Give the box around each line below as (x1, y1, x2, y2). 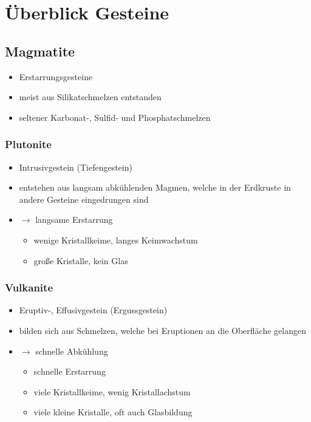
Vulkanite (5, 280, 53, 295)
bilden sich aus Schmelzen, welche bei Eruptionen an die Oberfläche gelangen (19, 324, 306, 336)
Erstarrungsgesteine (19, 70, 93, 83)
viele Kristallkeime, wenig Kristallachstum (33, 385, 191, 398)
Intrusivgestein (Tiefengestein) (19, 160, 132, 173)
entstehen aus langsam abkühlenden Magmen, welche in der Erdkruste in (19, 181, 291, 194)
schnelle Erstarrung (33, 365, 106, 378)
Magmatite (5, 41, 75, 60)
